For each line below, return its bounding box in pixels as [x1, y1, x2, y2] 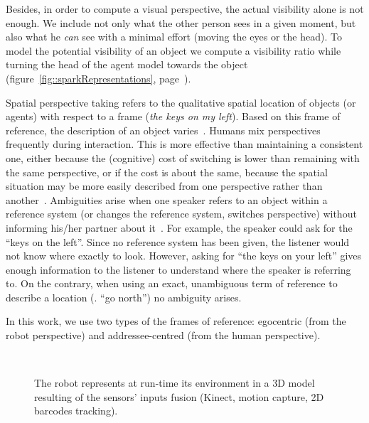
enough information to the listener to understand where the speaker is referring [6, 262, 351, 277]
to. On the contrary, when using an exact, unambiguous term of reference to [6, 276, 338, 291]
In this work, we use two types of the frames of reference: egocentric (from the [6, 314, 346, 328]
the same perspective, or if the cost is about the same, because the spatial [6, 164, 328, 179]
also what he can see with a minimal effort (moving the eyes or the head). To [6, 29, 342, 44]
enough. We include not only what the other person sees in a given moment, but [6, 15, 356, 30]
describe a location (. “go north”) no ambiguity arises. [6, 289, 242, 304]
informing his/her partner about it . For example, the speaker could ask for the [6, 220, 353, 235]
